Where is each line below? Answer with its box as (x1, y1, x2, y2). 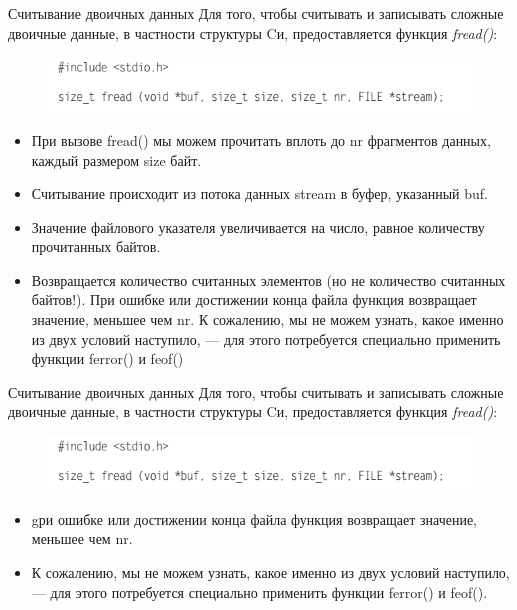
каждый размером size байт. (31, 149, 202, 170)
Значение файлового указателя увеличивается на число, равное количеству (31, 216, 485, 237)
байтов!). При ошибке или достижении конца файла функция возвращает (31, 289, 477, 310)
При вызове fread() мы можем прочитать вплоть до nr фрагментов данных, (31, 129, 491, 150)
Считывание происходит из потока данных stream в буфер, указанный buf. (31, 183, 488, 204)
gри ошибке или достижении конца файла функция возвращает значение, (31, 508, 478, 529)
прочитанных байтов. (31, 236, 161, 257)
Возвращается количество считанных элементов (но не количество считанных (31, 269, 506, 290)
